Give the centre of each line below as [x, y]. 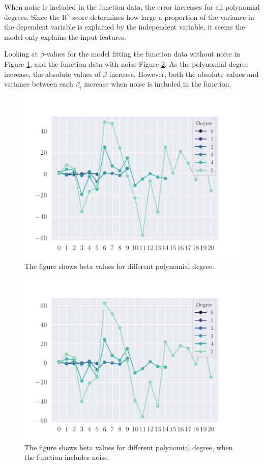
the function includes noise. [67, 457]
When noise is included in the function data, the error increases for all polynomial [132, 7]
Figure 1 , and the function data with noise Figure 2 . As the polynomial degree [126, 63]
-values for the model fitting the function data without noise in [142, 54]
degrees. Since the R [36, 17]
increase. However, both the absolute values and [184, 74]
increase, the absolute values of [52, 74]
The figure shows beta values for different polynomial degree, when [129, 447]
